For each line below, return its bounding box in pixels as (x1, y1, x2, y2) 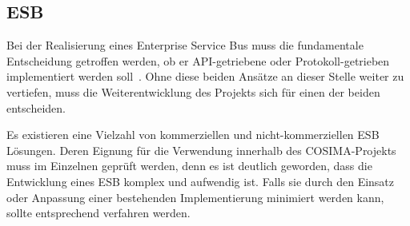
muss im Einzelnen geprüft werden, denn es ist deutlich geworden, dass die (6, 157, 372, 174)
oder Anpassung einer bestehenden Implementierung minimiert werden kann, (6, 188, 384, 205)
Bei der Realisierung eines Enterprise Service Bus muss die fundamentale (6, 37, 364, 54)
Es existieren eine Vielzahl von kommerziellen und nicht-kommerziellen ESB (6, 126, 380, 143)
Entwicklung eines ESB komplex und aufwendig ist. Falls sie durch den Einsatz (6, 172, 395, 189)
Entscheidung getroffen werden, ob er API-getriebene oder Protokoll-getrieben (6, 52, 390, 69)
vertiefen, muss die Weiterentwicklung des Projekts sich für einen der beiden (6, 83, 380, 100)
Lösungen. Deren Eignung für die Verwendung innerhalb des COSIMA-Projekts (6, 141, 396, 158)
